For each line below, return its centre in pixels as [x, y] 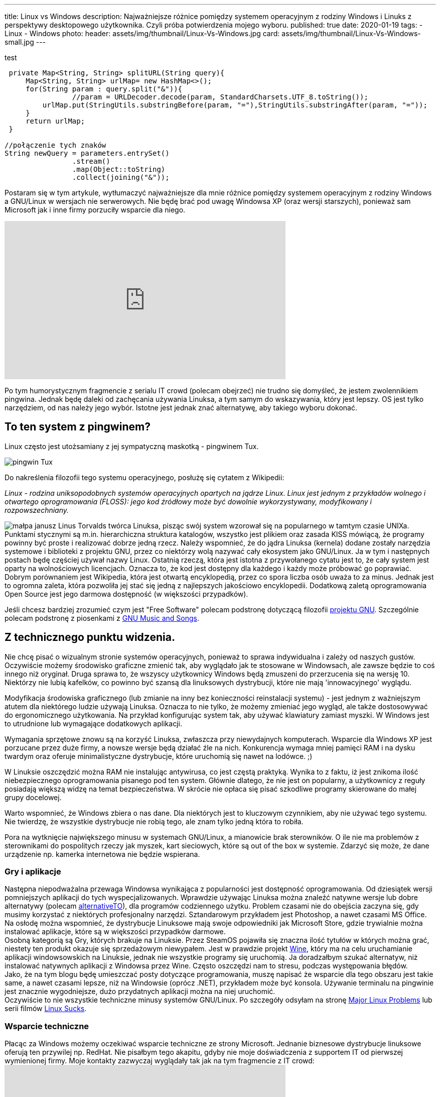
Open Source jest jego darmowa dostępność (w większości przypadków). [126, 594]
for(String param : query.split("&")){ [104, 89]
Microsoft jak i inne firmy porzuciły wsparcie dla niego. [95, 210]
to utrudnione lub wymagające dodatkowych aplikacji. [93, 723]
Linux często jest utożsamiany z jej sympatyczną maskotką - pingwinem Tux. [132, 446]
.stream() [91, 161]
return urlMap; [55, 121]
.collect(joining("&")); [121, 177]
